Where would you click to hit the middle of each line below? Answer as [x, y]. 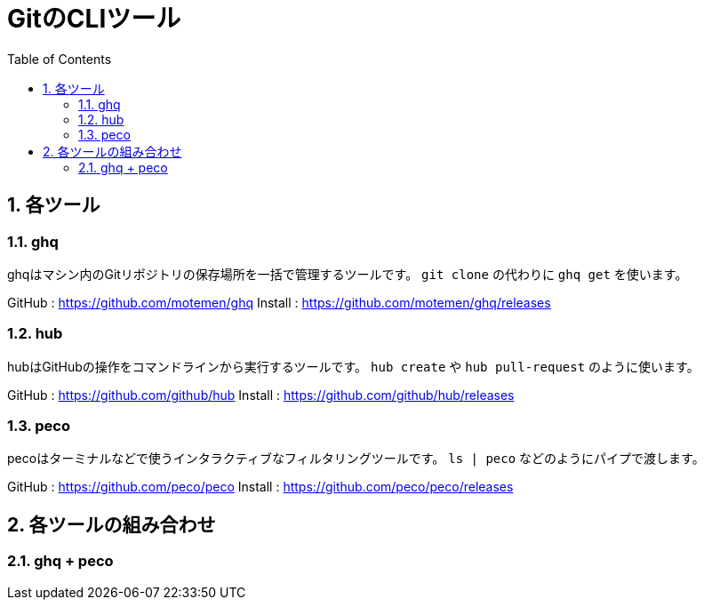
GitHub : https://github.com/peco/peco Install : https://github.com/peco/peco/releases [260, 487]
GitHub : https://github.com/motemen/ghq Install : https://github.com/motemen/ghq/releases [279, 302]
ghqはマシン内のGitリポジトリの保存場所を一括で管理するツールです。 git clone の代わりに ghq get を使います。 [348, 274]
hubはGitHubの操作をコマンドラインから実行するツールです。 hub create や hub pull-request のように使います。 [353, 366]
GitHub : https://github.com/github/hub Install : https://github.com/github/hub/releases [261, 395]
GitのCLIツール [94, 19]
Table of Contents [60, 59]
